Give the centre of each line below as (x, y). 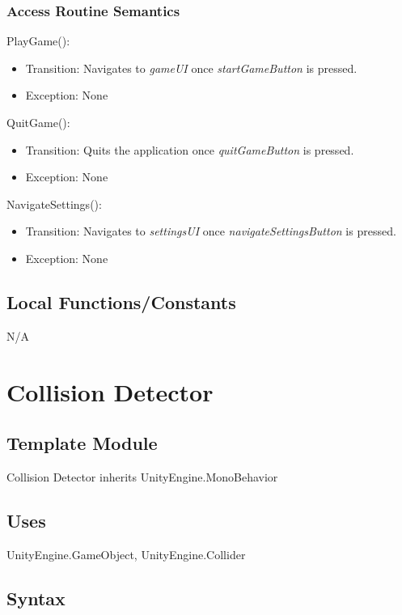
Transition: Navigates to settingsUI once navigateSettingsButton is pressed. (211, 231)
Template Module (82, 443)
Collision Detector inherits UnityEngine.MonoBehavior (142, 476)
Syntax (36, 598)
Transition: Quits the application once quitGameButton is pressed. (190, 149)
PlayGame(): (38, 41)
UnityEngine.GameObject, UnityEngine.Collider (126, 554)
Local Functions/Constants (121, 301)
